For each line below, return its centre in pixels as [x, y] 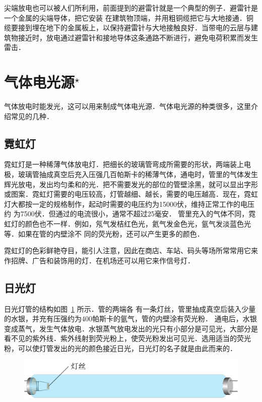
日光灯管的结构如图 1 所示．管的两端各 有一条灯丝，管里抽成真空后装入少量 [130, 308]
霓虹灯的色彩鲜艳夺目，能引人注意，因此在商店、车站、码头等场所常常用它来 [131, 250]
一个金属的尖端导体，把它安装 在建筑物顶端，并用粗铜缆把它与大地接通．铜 [129, 17]
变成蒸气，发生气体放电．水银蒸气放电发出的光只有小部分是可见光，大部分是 [131, 328]
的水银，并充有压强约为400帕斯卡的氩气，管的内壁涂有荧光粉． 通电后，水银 [130, 319]
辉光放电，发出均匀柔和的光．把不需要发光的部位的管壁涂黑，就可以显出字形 [131, 184]
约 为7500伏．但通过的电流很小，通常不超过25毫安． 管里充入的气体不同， [126, 214]
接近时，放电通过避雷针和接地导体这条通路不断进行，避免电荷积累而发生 [138, 37]
